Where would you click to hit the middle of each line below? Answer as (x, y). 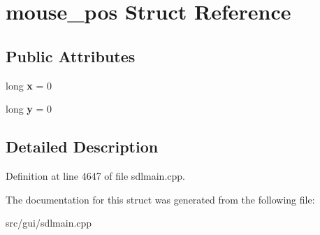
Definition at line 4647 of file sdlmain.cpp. (95, 175)
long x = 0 (29, 85)
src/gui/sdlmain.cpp (49, 223)
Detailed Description (82, 147)
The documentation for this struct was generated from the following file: (160, 199)
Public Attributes (71, 56)
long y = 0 (29, 109)
